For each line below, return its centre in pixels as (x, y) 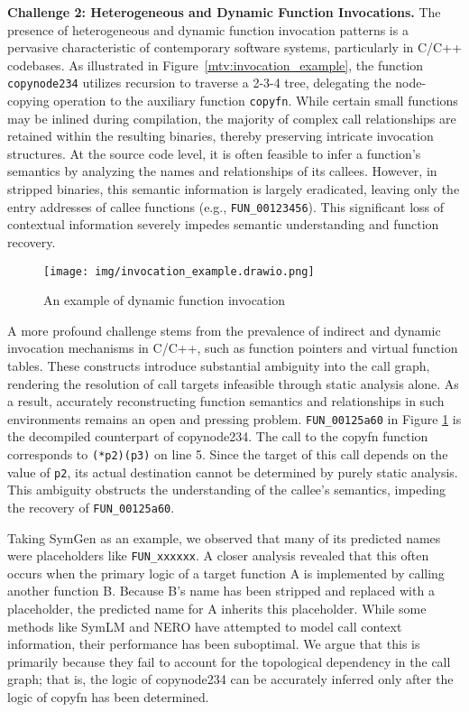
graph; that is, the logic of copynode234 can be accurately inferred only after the (230, 679)
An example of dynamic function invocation (164, 300)
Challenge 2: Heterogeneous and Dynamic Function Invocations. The (224, 12)
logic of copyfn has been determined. (108, 696)
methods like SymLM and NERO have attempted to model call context (205, 626)
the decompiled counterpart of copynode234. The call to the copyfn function (218, 436)
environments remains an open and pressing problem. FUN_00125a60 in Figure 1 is (234, 418)
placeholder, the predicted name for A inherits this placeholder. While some (217, 608)
